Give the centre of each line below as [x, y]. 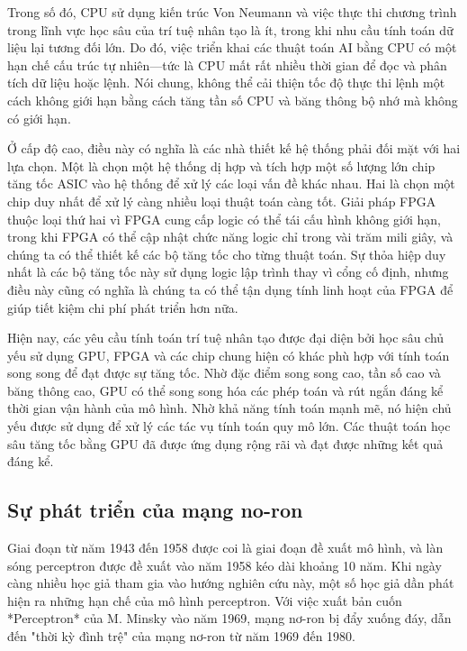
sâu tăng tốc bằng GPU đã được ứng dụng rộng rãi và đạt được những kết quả [225, 443]
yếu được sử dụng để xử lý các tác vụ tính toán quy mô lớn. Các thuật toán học [229, 426]
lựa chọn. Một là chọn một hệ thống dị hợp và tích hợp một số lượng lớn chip [221, 165]
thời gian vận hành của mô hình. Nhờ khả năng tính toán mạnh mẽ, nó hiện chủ [229, 408]
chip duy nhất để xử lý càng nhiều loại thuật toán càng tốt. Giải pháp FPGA [222, 201]
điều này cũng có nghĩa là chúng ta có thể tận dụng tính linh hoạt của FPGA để [230, 289]
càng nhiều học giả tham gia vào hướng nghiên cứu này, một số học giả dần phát [231, 583]
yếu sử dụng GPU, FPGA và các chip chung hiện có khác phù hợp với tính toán [229, 355]
